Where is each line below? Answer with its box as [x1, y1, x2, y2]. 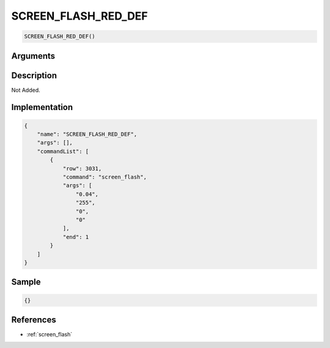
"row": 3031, [62, 165, 102, 172]
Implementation [11, 102, 73, 113]
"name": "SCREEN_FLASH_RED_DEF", [37, 131, 137, 138]
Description [11, 70, 57, 81]
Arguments [11, 51, 56, 61]
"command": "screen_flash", [62, 174, 147, 180]
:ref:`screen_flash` [26, 331, 73, 338]
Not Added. [11, 86, 41, 94]
